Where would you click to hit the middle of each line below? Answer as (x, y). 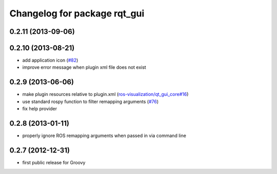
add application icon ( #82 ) (50, 60)
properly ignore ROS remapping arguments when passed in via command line (104, 136)
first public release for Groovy (54, 162)
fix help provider (40, 109)
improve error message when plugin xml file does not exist (84, 67)
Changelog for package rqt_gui (77, 13)
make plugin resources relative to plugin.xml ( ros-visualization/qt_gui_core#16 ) (105, 94)
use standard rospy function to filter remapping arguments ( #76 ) (91, 101)
